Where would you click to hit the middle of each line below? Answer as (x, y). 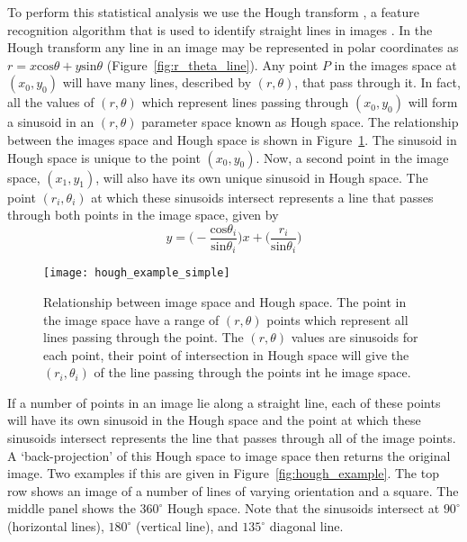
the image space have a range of (131, 319)
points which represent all (337, 319)
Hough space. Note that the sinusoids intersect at (304, 508)
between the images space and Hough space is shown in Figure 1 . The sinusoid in (232, 139)
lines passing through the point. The (144, 337)
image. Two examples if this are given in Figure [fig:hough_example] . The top (223, 473)
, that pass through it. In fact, (377, 82)
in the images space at (395, 64)
